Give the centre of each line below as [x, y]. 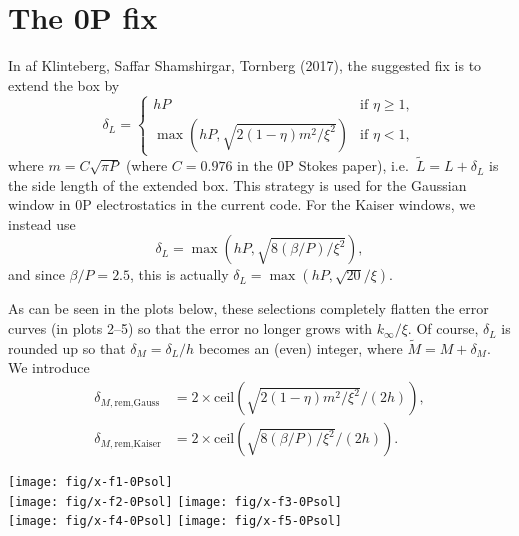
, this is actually [179, 274]
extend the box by [64, 84]
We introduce [49, 367]
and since [36, 274]
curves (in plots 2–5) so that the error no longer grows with [190, 328]
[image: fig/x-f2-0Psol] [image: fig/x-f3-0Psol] [175, 501]
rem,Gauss [137, 402]
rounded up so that [67, 347]
